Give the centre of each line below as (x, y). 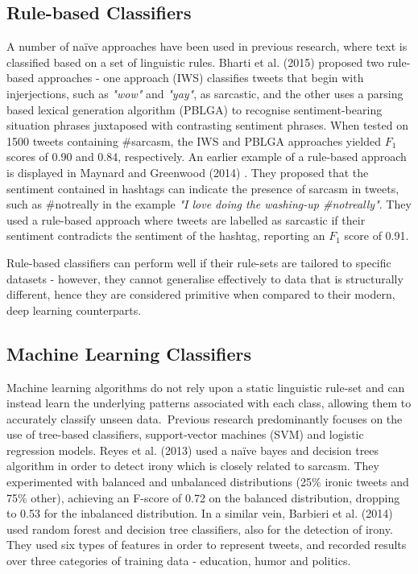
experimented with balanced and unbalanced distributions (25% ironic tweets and (208, 482)
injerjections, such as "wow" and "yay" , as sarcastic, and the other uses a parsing (205, 93)
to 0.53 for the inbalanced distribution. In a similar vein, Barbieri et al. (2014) (200, 513)
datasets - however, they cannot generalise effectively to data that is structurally (205, 278)
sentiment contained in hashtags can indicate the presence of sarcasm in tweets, (203, 188)
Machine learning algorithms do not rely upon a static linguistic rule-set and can (206, 387)
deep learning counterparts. (74, 310)
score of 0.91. (377, 235)
